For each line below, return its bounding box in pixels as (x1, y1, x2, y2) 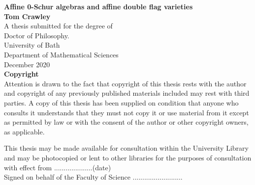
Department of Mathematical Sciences (4, 49, 119, 59)
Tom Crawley (4, 11, 51, 21)
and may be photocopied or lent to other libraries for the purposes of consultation (4, 152, 252, 162)
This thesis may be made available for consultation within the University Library (4, 143, 249, 153)
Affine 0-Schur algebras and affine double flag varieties (4, 1, 193, 11)
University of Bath (4, 40, 60, 50)
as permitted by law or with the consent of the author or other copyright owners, (4, 117, 249, 127)
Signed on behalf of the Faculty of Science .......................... (4, 172, 183, 182)
